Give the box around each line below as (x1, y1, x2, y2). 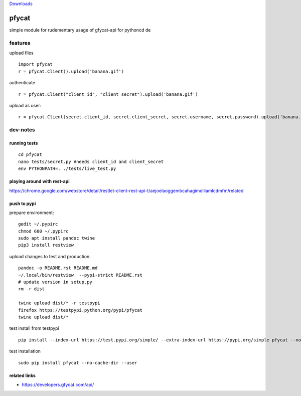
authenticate (9, 80, 36, 86)
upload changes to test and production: (9, 253, 91, 259)
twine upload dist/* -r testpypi (18, 300, 100, 306)
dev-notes (9, 126, 35, 133)
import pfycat (18, 62, 53, 67)
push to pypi (9, 201, 36, 207)
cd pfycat (18, 152, 42, 157)
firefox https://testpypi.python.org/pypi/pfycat (18, 307, 143, 313)
